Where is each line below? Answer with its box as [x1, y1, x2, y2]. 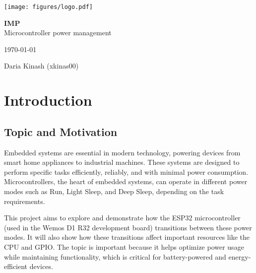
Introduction [4, 90, 92, 110]
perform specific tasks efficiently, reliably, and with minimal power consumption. [4, 166, 249, 177]
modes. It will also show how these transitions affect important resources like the [4, 232, 250, 242]
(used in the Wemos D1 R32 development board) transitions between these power [4, 222, 252, 232]
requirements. [4, 196, 45, 206]
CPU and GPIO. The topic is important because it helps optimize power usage [4, 241, 244, 252]
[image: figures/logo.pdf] [4, 3, 93, 10]
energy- [228, 251, 251, 262]
